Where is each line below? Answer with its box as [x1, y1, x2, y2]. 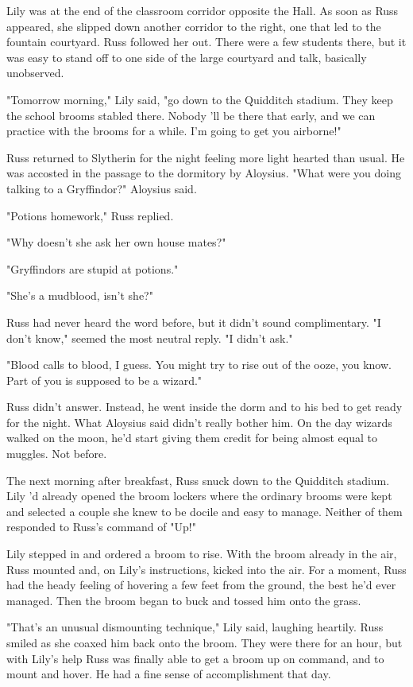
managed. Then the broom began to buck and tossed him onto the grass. [6, 592, 361, 608]
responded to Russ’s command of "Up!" [6, 518, 196, 535]
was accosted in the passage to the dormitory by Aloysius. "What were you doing [6, 165, 401, 181]
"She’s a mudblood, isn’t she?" [6, 287, 153, 304]
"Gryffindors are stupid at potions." [6, 260, 179, 277]
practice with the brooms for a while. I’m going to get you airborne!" [6, 122, 342, 139]
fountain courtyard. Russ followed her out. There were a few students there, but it [6, 33, 407, 50]
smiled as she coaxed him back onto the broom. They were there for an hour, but [6, 635, 403, 650]
